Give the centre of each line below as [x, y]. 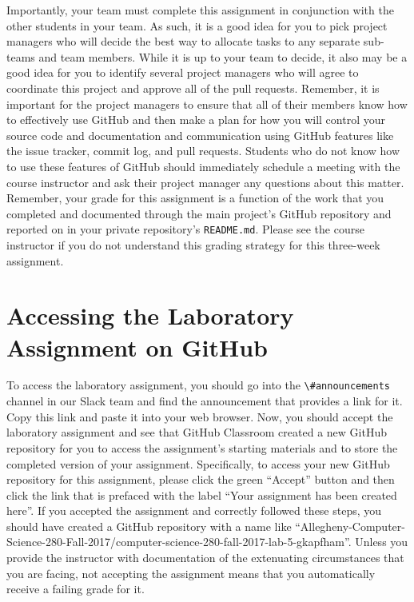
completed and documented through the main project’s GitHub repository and [199, 213]
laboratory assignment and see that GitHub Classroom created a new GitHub [197, 432]
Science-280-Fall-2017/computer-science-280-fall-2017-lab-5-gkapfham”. [179, 542]
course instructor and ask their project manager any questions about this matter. [205, 182]
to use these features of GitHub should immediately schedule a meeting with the [203, 166]
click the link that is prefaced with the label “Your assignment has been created [202, 494]
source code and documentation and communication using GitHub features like [200, 135]
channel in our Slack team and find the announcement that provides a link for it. [205, 401]
